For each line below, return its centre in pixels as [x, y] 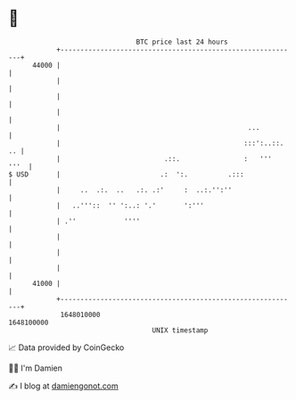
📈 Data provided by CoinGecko [66, 347]
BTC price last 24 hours [182, 42]
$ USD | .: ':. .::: [126, 174]
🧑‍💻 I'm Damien [36, 368]
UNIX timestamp [180, 330]
